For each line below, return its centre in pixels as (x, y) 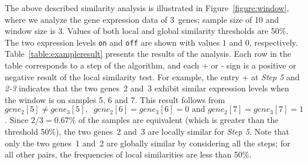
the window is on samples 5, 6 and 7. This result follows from (115, 99)
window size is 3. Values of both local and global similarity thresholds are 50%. (147, 31)
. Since (17, 120)
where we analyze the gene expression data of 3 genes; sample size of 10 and (142, 19)
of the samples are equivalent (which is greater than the (179, 120)
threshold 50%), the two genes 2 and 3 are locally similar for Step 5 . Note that (147, 131)
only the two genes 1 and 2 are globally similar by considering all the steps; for (148, 143)
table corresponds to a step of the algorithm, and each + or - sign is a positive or (150, 65)
